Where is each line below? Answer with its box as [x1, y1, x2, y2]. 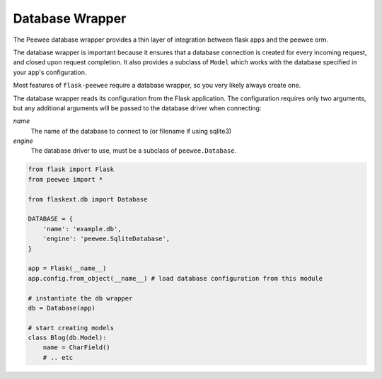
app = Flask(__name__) [28, 264, 107, 272]
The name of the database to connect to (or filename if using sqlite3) [30, 127, 232, 135]
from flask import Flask [28, 165, 115, 173]
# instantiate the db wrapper [28, 294, 133, 302]
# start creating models [28, 324, 115, 332]
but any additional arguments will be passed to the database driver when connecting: [13, 103, 262, 112]
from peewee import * [28, 175, 103, 183]
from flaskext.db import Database [28, 195, 148, 203]
